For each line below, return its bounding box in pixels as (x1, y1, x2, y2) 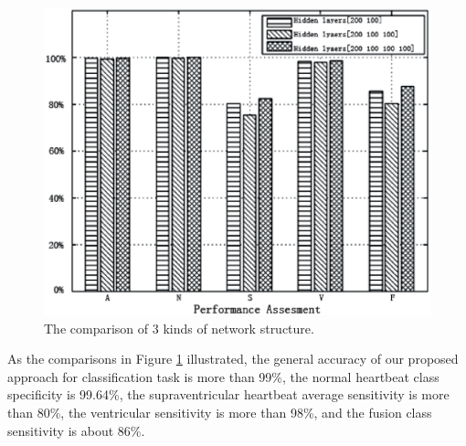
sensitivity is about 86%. (7, 420, 145, 440)
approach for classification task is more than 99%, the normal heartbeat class (7, 366, 440, 386)
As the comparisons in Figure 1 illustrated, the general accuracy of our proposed (7, 349, 459, 368)
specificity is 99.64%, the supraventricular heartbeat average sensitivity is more (7, 385, 450, 404)
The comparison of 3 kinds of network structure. (44, 318, 314, 337)
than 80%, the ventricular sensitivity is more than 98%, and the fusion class (7, 403, 432, 422)
